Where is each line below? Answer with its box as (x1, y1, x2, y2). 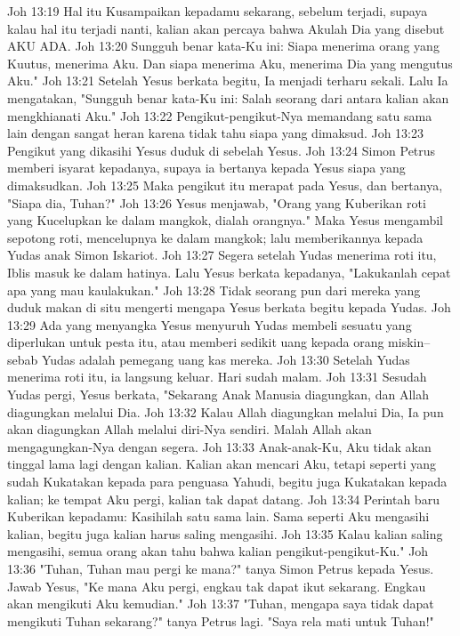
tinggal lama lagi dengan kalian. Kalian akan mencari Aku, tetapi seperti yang (7, 455, 437, 473)
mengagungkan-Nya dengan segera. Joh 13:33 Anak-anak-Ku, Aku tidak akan (7, 437, 432, 455)
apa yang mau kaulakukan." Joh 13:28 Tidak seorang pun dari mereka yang (7, 280, 421, 299)
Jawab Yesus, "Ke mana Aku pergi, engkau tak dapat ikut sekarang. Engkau (7, 576, 426, 595)
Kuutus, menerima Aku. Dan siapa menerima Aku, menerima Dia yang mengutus (7, 53, 453, 72)
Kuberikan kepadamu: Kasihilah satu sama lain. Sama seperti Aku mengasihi (7, 507, 430, 526)
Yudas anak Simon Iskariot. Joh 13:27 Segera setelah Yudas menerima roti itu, (7, 246, 437, 264)
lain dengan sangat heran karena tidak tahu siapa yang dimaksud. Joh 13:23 (7, 124, 424, 142)
